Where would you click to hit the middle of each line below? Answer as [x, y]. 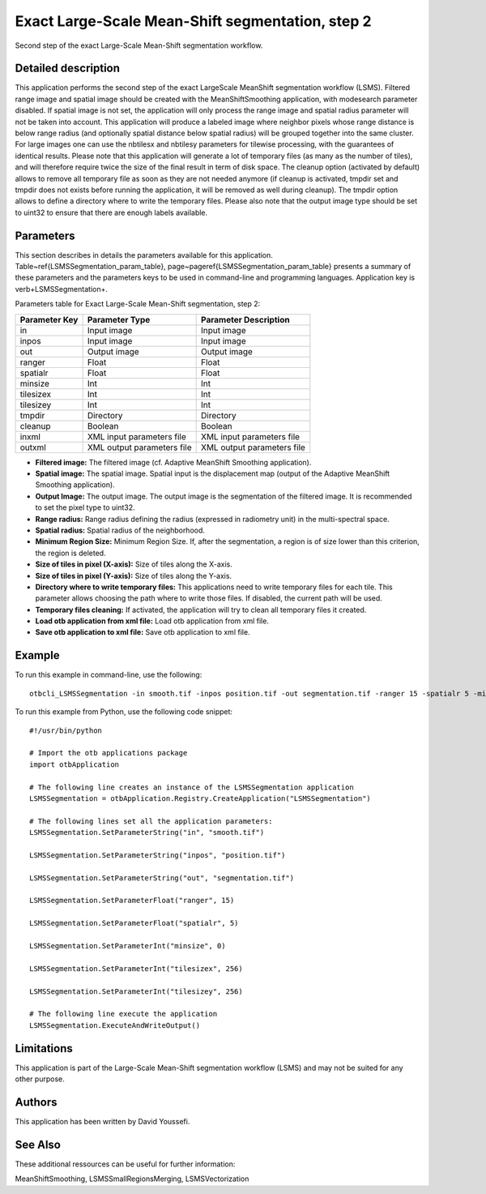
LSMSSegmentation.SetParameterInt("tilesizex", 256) [136, 968]
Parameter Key [49, 319]
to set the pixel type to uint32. [85, 507]
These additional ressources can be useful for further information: [125, 1164]
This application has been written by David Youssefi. [102, 1121]
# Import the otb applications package [109, 753]
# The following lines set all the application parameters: [151, 821]
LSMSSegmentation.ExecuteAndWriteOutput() [115, 1025]
